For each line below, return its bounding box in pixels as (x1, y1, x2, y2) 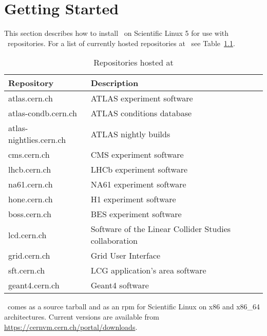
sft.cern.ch (8, 264, 45, 277)
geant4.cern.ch (8, 279, 60, 291)
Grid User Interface (90, 249, 161, 262)
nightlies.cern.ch (8, 134, 66, 146)
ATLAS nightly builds (90, 128, 170, 140)
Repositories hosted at (93, 56, 174, 69)
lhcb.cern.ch (8, 163, 51, 176)
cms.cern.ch (8, 149, 50, 161)
